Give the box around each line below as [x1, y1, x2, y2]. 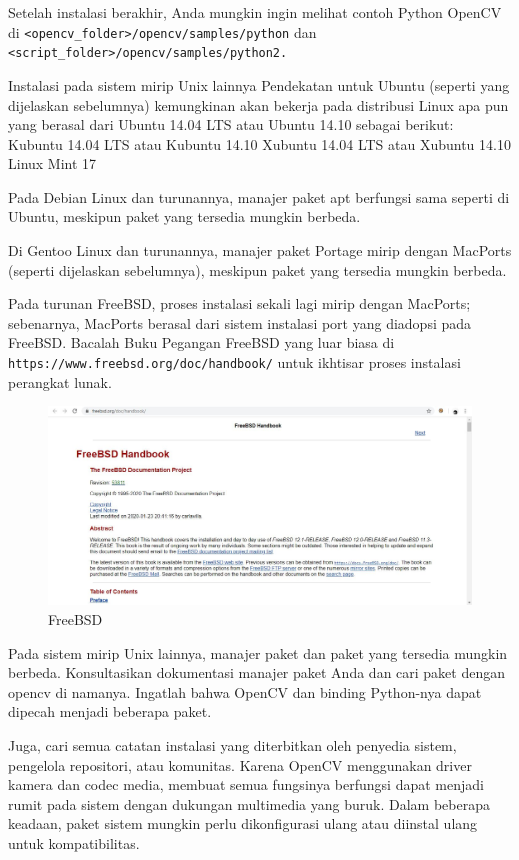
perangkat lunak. [8, 371, 112, 392]
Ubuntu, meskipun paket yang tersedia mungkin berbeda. [8, 206, 361, 227]
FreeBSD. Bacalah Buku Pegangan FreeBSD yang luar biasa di [8, 332, 395, 353]
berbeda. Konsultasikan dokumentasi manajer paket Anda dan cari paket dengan [8, 662, 506, 683]
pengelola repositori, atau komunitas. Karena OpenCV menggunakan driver [8, 754, 472, 775]
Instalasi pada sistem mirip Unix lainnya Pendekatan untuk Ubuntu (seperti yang [8, 74, 510, 95]
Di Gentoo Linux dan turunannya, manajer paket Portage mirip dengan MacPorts [8, 240, 512, 261]
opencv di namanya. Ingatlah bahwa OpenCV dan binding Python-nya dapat [8, 681, 482, 702]
